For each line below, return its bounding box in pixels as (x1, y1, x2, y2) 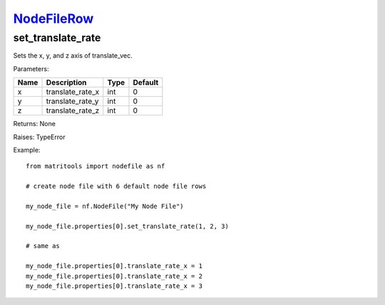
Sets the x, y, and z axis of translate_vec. (13, 51, 133, 60)
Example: (13, 145, 41, 154)
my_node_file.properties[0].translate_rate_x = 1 (26, 262, 203, 270)
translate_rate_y (46, 96, 99, 106)
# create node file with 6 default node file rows (26, 182, 207, 190)
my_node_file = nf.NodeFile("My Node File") (26, 202, 185, 210)
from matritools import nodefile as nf (26, 162, 165, 170)
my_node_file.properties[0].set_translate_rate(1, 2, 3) (26, 222, 230, 230)
